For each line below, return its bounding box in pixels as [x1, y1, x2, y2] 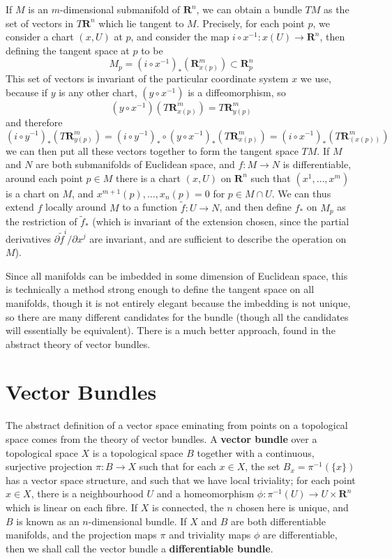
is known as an [16, 513, 80, 528]
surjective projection [6, 459, 93, 474]
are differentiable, [263, 527, 338, 542]
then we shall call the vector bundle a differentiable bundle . [6, 541, 273, 555]
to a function [122, 199, 178, 214]
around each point [6, 170, 83, 185]
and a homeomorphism [156, 486, 255, 501]
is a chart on [6, 186, 59, 200]
